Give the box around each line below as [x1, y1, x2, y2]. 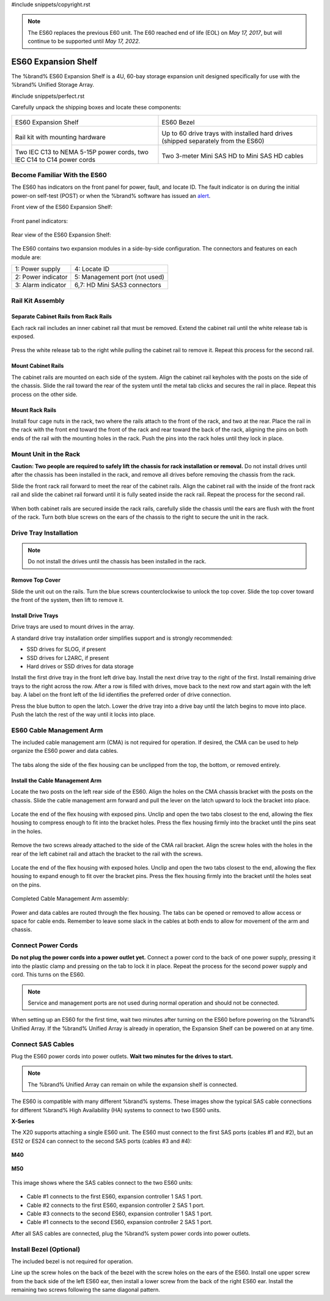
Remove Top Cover [11, 576, 61, 584]
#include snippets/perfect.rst [11, 92, 85, 100]
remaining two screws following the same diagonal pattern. [11, 1286, 160, 1294]
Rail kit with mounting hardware [15, 133, 106, 141]
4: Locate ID [74, 265, 110, 273]
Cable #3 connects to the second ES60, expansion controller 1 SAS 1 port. [26, 1210, 213, 1217]
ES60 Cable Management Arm [11, 726, 103, 735]
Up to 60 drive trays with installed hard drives [161, 129, 293, 137]
